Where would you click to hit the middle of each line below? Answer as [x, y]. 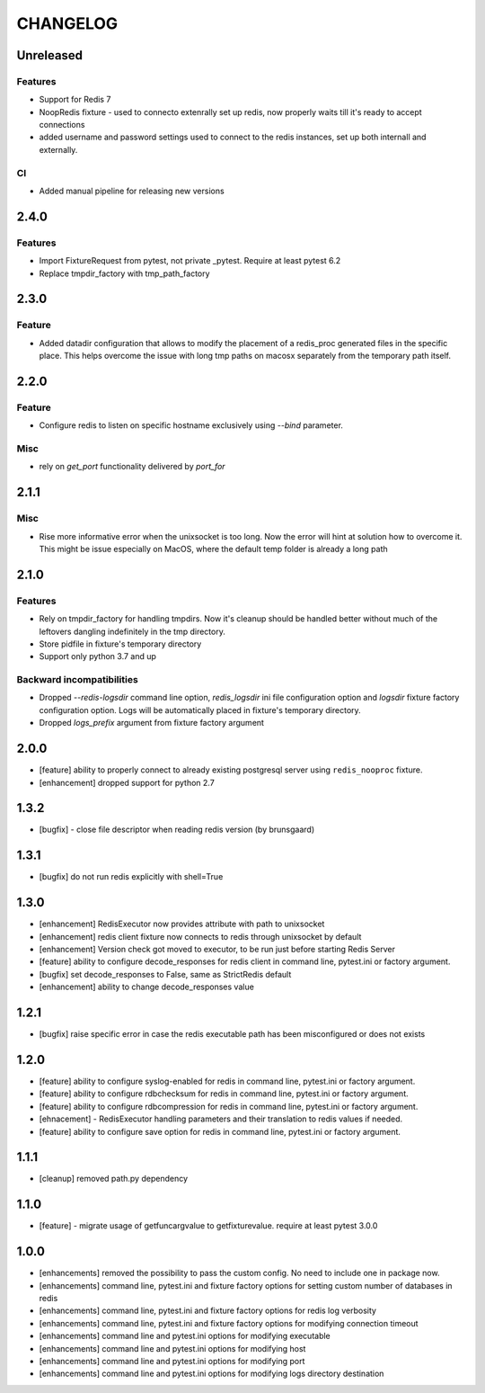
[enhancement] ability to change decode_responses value [147, 987]
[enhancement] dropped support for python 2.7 [127, 782]
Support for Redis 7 [75, 100]
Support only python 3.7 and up [98, 656]
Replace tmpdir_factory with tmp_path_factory [124, 273]
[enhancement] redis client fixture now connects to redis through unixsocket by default [200, 936]
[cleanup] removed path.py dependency [114, 1179]
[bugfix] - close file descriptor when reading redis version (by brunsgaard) [177, 830]
